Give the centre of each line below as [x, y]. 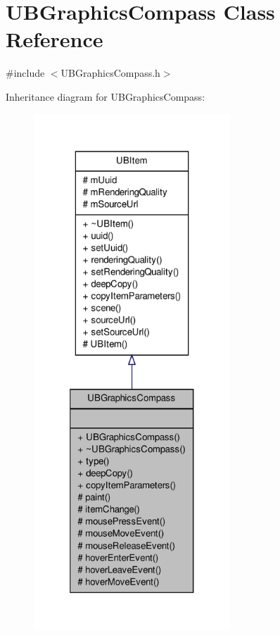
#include [25, 73]
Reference [55, 39]
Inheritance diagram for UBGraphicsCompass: [106, 96]
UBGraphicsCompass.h [110, 73]
